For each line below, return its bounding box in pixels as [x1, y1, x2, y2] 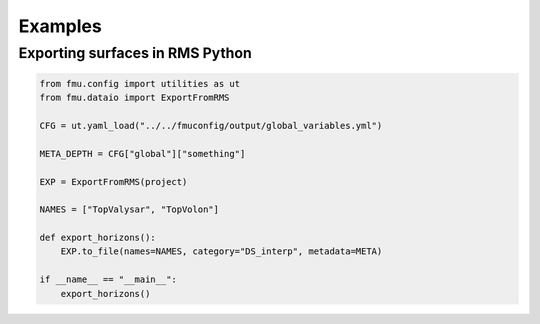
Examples [18, 15, 102, 37]
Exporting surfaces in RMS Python [18, 44, 252, 62]
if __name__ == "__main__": [39, 274, 177, 285]
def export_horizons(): [39, 232, 157, 244]
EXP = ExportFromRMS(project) [39, 176, 188, 187]
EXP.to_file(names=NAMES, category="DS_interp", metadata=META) [60, 246, 383, 257]
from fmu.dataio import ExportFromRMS [39, 92, 230, 104]
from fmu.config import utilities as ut [39, 78, 240, 89]
